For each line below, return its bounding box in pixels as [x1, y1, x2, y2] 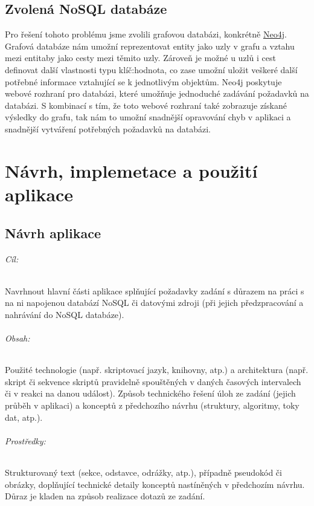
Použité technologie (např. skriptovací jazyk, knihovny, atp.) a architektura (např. [5, 363, 309, 376]
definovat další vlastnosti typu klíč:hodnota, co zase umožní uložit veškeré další [5, 63, 298, 76]
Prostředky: [5, 434, 46, 447]
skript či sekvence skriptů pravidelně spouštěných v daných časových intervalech [5, 375, 301, 388]
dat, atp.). [5, 410, 43, 423]
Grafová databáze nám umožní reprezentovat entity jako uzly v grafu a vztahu [5, 39, 295, 52]
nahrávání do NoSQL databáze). [5, 308, 124, 320]
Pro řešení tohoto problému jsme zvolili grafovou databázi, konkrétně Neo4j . [5, 28, 287, 41]
